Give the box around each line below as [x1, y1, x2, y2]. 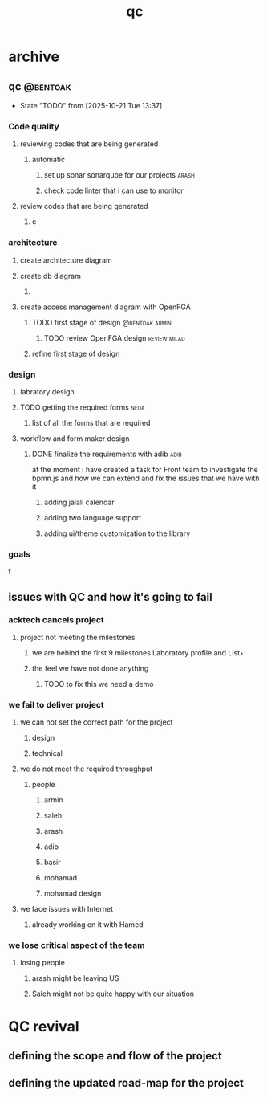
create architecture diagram [19, 255, 112, 265]
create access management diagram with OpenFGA [19, 302, 191, 312]
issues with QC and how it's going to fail [8, 590, 212, 604]
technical [31, 749, 63, 758]
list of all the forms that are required [31, 418, 151, 427]
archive [8, 47, 60, 66]
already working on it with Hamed [31, 920, 144, 929]
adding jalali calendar [43, 497, 115, 507]
